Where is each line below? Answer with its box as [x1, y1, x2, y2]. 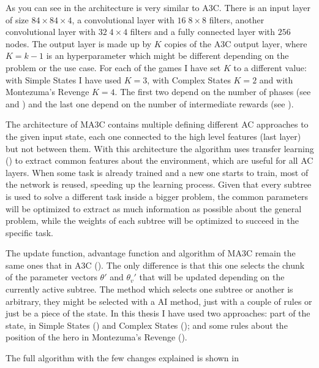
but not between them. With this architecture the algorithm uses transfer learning [6, 142, 314, 155]
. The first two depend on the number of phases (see [114, 85, 311, 98]
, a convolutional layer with [72, 13, 175, 26]
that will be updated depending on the [139, 270, 285, 283]
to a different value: [233, 61, 307, 74]
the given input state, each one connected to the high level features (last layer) [6, 129, 301, 142]
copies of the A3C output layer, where [164, 37, 307, 50]
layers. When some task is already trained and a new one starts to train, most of [6, 166, 309, 178]
